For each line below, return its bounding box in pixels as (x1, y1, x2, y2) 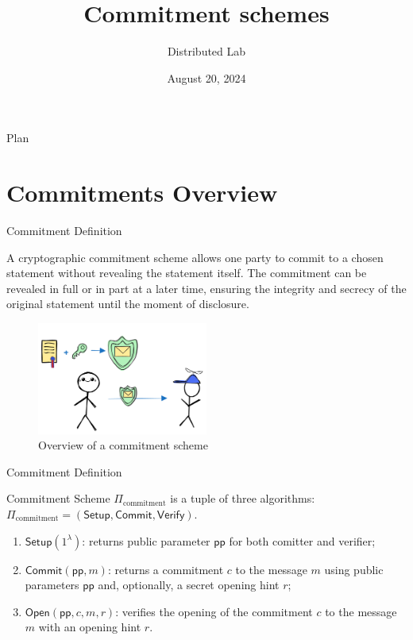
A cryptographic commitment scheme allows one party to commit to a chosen (6, 249, 384, 265)
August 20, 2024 (167, 69, 246, 86)
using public (324, 561, 384, 577)
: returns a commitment (107, 561, 224, 577)
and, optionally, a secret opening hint (98, 576, 280, 593)
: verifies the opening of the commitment (115, 603, 313, 619)
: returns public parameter (82, 532, 210, 549)
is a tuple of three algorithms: (170, 490, 315, 507)
